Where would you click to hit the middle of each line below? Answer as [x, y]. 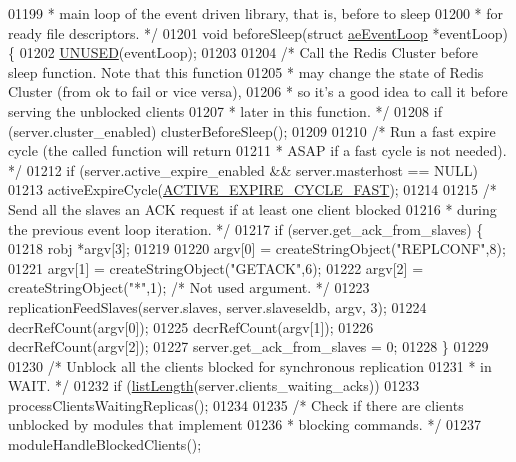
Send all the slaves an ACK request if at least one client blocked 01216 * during [252, 208]
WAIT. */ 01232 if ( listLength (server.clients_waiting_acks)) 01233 [214, 385]
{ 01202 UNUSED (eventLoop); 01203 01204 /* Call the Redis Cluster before [243, 52]
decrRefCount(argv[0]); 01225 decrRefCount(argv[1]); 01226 [191, 326]
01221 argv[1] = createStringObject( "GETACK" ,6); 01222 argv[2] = [216, 267]
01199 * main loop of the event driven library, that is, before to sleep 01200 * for [256, 13]
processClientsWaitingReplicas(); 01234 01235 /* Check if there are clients [236, 404]
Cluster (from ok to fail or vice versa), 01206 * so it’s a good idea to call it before [258, 91]
